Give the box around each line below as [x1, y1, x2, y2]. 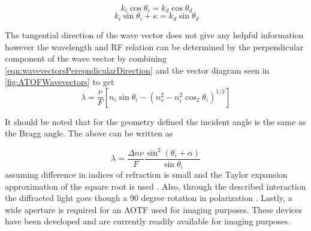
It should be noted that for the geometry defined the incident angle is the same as [5, 115, 306, 127]
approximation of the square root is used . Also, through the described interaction [5, 180, 306, 192]
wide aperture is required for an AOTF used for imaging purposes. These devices [5, 203, 302, 215]
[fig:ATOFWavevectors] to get [5, 75, 114, 88]
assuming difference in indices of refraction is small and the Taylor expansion [5, 168, 288, 181]
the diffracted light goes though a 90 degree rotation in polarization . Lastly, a [5, 192, 292, 204]
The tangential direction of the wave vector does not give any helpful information [5, 28, 304, 41]
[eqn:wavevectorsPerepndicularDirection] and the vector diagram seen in [5, 63, 270, 76]
